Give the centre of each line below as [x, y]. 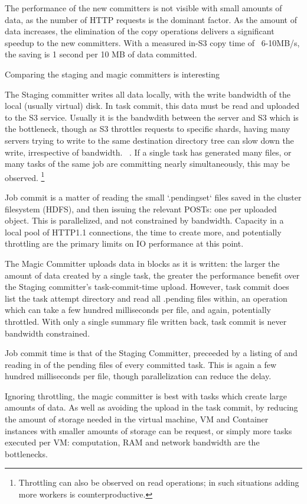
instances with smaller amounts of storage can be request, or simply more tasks [148, 430]
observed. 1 [25, 176]
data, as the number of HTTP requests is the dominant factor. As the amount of [151, 19]
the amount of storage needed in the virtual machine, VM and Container [137, 419]
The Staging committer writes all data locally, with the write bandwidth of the [148, 94]
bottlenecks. [26, 453]
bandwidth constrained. [48, 333]
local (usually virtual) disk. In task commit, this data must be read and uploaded [152, 106]
